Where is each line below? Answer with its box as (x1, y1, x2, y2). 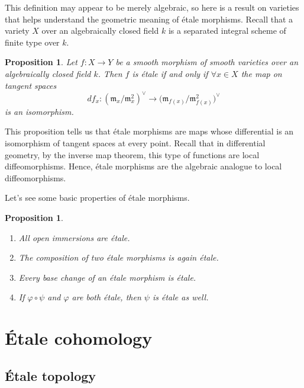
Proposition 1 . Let (5, 56, 77, 68)
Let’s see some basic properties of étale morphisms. (5, 191, 190, 204)
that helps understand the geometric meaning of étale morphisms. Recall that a (5, 12, 293, 25)
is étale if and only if (132, 67, 208, 79)
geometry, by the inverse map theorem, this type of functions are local (5, 148, 260, 161)
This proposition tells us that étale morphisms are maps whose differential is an (5, 125, 294, 137)
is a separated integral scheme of (168, 24, 286, 37)
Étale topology (5, 366, 96, 384)
